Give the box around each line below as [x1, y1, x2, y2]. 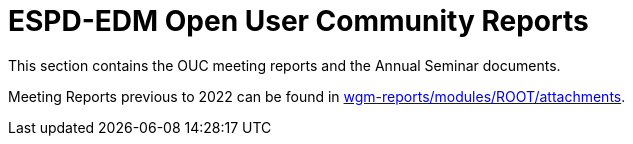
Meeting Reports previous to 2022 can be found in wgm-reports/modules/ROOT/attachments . [8, 87, 626, 105]
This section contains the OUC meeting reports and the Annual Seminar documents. [8, 56, 561, 74]
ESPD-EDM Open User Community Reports [8, 4, 589, 38]
